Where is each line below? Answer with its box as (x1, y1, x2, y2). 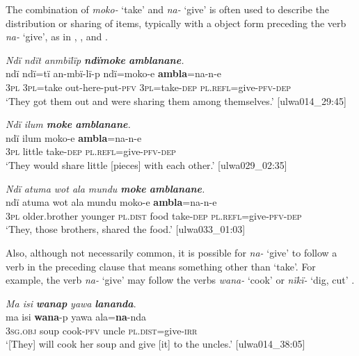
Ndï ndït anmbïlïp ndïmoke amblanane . (6, 52, 184, 67)
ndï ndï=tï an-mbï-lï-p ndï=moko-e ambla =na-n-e (6, 66, 222, 81)
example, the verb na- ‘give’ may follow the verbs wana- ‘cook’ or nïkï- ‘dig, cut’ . (6, 273, 355, 287)
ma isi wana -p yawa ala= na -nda (6, 309, 146, 324)
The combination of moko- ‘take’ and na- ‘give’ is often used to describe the (6, 2, 330, 16)
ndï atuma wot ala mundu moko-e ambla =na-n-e (6, 195, 217, 209)
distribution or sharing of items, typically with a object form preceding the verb (6, 15, 346, 30)
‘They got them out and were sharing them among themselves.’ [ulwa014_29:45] (6, 93, 346, 108)
